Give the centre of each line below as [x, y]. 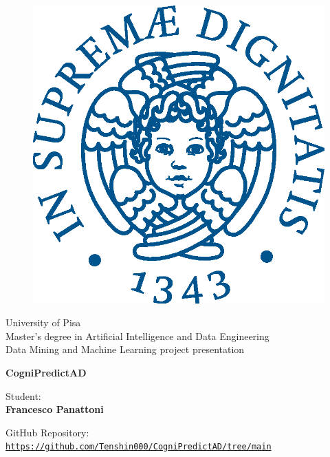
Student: [23, 395]
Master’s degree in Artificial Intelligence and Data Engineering [137, 336]
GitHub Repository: [47, 432]
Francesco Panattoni [55, 409]
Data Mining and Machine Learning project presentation [125, 349]
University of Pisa [43, 322]
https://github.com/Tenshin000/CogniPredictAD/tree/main [139, 447]
